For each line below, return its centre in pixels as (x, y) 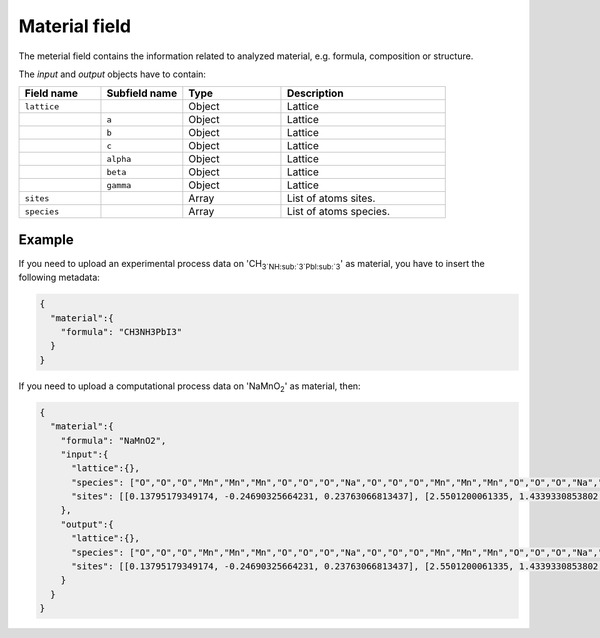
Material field (75, 26)
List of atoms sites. (331, 198)
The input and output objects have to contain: (112, 74)
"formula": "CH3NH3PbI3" (121, 331)
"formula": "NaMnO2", (113, 440)
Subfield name (142, 93)
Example (46, 239)
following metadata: (59, 277)
